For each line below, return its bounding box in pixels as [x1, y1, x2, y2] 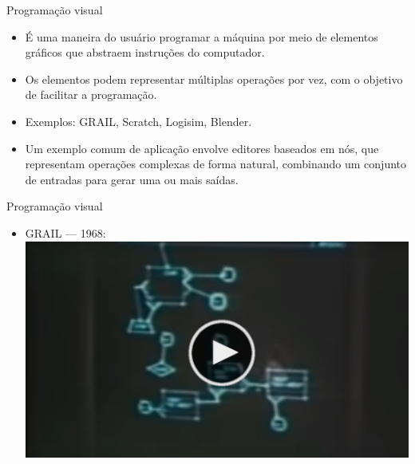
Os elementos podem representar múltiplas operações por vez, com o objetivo [25, 70, 403, 87]
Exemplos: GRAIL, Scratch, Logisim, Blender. [25, 112, 252, 129]
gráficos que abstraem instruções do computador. [25, 44, 265, 61]
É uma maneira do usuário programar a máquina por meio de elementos [25, 28, 378, 45]
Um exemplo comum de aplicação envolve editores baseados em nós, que [25, 140, 379, 156]
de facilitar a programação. [25, 86, 157, 103]
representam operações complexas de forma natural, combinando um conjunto [25, 155, 406, 172]
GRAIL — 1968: [25, 224, 106, 241]
